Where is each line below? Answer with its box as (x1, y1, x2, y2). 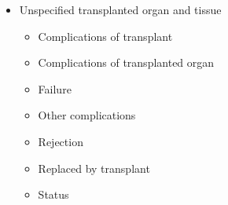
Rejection (38, 133, 83, 149)
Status (38, 186, 69, 203)
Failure (38, 80, 72, 97)
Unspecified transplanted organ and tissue (19, 2, 222, 17)
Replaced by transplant (38, 159, 150, 176)
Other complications (38, 107, 136, 123)
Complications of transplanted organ (38, 54, 215, 71)
